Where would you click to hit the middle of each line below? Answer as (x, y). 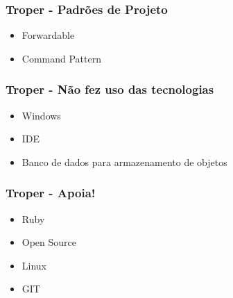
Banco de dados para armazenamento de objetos (124, 162)
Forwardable (48, 35)
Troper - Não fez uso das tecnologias (110, 89)
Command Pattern (61, 58)
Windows (41, 115)
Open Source (49, 242)
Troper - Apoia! (51, 193)
